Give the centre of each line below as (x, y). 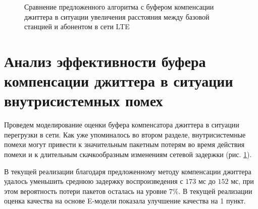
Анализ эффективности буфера (105, 61)
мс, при (242, 181)
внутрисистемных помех (84, 100)
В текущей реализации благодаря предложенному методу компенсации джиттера (128, 171)
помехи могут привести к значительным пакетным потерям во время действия (124, 144)
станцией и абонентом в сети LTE (77, 26)
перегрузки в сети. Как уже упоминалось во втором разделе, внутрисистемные (125, 134)
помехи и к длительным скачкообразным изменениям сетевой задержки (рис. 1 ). (128, 154)
